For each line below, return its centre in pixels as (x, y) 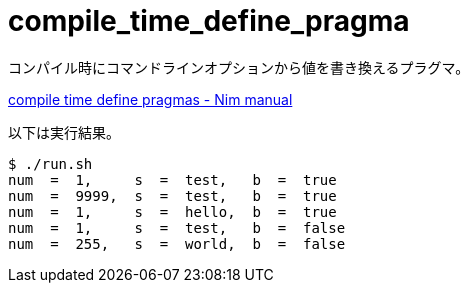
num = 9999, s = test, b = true (172, 195)
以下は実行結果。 (64, 132)
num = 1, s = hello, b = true (172, 211)
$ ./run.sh (50, 163)
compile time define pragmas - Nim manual (150, 99)
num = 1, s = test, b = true (172, 179)
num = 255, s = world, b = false (177, 243)
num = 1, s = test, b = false (177, 227)
